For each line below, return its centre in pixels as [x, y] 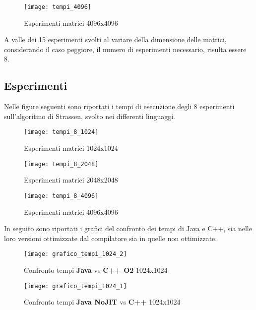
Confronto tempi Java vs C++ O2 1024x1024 [96, 270]
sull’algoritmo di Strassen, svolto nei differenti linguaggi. [90, 116]
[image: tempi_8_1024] [61, 132]
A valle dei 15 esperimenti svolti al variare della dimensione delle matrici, [115, 39]
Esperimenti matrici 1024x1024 [71, 148]
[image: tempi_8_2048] [61, 164]
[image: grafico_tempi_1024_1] [75, 286]
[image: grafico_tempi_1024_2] [75, 254]
